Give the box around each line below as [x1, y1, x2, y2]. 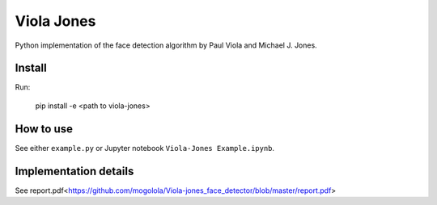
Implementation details [15, 164, 134, 178]
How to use [15, 122, 73, 136]
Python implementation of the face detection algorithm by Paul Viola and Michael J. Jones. [15, 40, 317, 50]
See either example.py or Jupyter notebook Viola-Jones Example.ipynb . [15, 143, 275, 153]
